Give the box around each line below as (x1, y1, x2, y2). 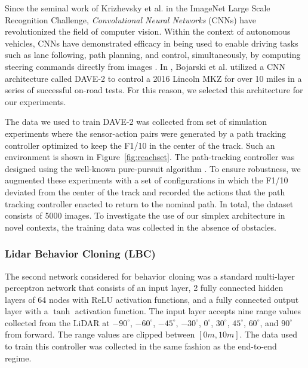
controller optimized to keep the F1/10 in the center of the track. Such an (5, 139, 275, 151)
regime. (5, 351, 32, 364)
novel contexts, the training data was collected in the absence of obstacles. (5, 220, 276, 233)
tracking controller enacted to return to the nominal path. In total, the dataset (5, 197, 294, 210)
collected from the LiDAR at (5, 316, 110, 329)
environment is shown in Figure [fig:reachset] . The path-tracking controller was (5, 151, 295, 163)
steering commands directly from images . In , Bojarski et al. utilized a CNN (5, 60, 286, 72)
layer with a (5, 305, 48, 317)
